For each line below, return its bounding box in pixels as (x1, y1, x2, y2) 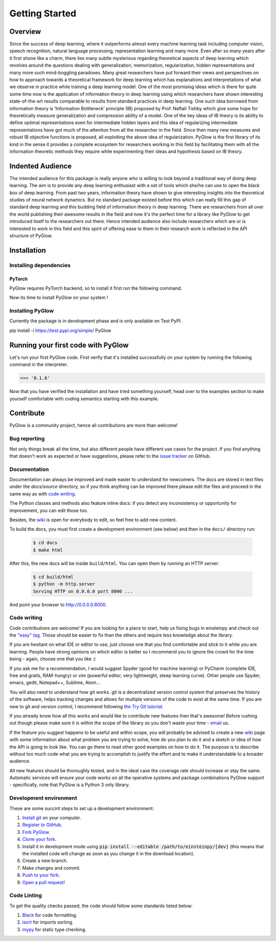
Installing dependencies (9, 261, 71, 269)
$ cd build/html (33, 574, 74, 580)
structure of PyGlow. (9, 232, 53, 238)
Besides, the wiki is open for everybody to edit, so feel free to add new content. (9, 517, 177, 523)
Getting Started (9, 8, 77, 19)
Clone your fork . (22, 836, 57, 843)
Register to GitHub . (22, 822, 62, 828)
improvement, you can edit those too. (9, 507, 88, 514)
